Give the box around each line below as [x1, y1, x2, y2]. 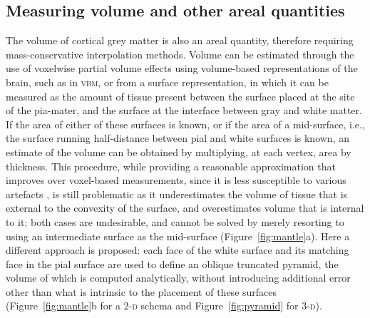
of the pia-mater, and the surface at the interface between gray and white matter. [6, 103, 362, 118]
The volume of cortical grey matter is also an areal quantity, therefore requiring [6, 33, 354, 48]
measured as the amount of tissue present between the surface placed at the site [6, 88, 355, 103]
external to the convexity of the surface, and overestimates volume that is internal [6, 200, 364, 215]
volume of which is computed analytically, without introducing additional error [6, 270, 351, 285]
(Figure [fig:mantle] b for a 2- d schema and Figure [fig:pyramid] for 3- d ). [6, 298, 322, 313]
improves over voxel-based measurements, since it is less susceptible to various [6, 173, 346, 188]
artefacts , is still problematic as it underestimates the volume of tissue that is [6, 186, 348, 201]
